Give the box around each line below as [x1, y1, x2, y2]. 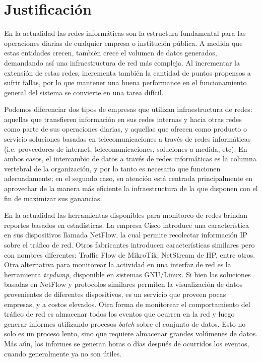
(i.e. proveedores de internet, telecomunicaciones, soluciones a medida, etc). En [4, 143, 247, 154]
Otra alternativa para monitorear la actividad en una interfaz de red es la [4, 259, 231, 270]
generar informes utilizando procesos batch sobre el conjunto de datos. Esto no [4, 318, 246, 329]
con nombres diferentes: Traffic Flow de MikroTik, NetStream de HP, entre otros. [4, 249, 255, 260]
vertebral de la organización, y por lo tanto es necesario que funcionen [4, 163, 221, 173]
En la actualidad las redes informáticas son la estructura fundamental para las [4, 28, 246, 38]
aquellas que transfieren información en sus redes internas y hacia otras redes [4, 113, 242, 124]
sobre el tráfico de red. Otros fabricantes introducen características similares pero [4, 239, 255, 250]
